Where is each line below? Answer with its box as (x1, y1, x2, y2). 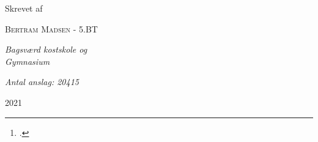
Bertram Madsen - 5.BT (5, 22, 98, 35)
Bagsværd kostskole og (5, 43, 87, 56)
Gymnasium (5, 54, 50, 67)
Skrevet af (5, 2, 43, 14)
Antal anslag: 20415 (5, 75, 79, 88)
